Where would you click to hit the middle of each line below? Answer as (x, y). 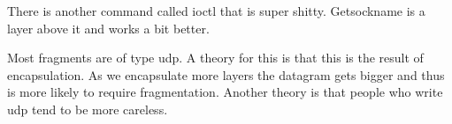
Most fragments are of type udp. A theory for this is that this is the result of (215, 58)
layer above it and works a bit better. (108, 28)
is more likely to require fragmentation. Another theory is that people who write (225, 92)
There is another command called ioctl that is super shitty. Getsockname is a (216, 11)
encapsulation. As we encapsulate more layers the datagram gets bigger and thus (226, 74)
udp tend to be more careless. (88, 109)
